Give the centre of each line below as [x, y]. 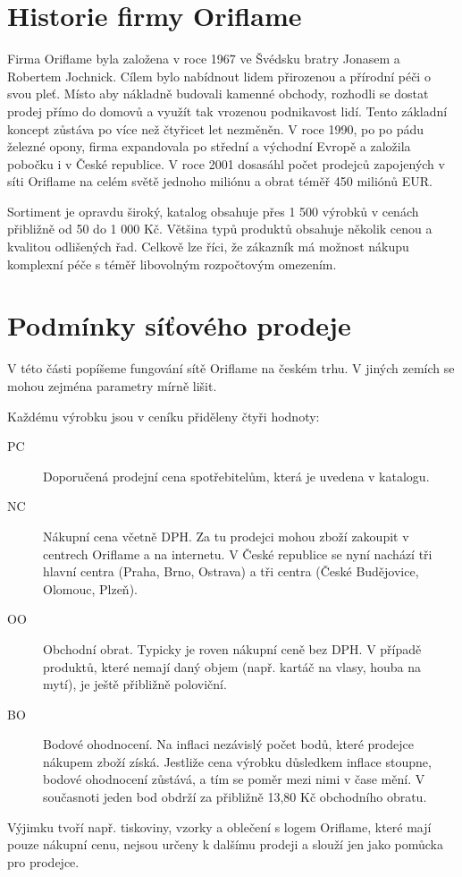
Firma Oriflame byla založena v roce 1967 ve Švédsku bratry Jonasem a [204, 59]
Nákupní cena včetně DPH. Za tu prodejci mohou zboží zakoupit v [226, 536]
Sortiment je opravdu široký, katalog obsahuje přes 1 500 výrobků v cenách [213, 211]
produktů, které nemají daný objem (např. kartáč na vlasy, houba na [232, 666]
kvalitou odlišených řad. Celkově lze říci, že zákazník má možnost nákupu [208, 247]
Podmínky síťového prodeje [179, 325]
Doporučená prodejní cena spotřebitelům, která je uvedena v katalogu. [236, 476]
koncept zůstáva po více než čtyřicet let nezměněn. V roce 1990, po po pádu [215, 128]
